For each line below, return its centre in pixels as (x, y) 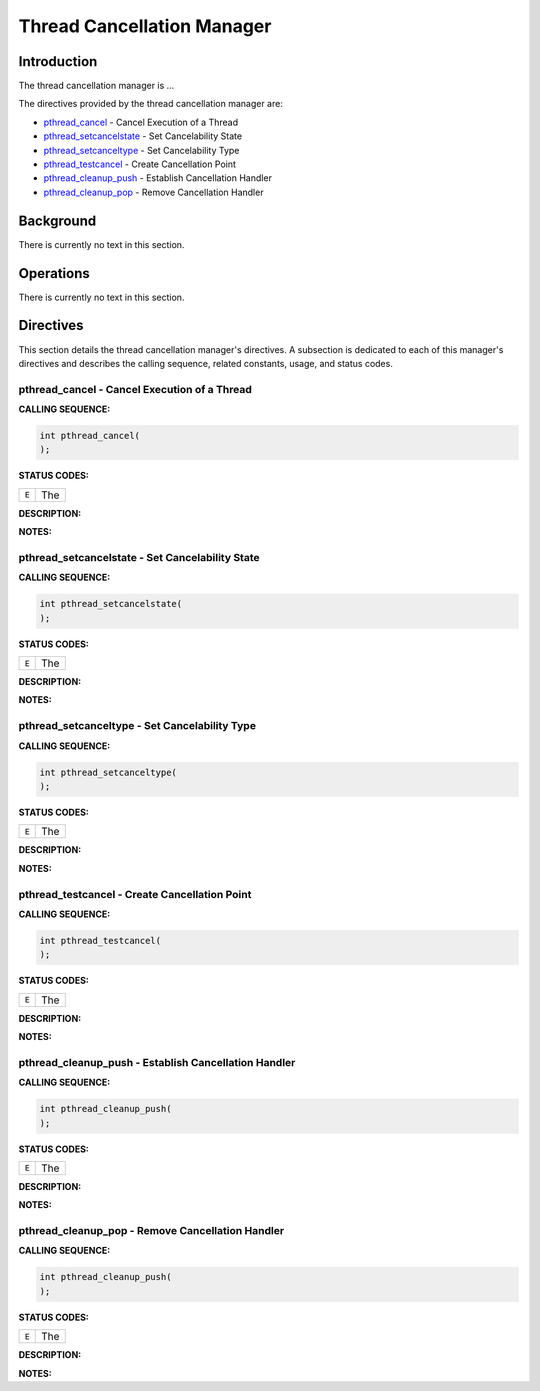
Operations (54, 273)
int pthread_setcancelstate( (111, 604)
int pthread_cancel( (89, 436)
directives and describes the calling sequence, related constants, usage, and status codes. (206, 363)
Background (57, 220)
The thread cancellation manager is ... (96, 86)
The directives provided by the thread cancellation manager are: (151, 104)
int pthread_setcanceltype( (108, 772)
